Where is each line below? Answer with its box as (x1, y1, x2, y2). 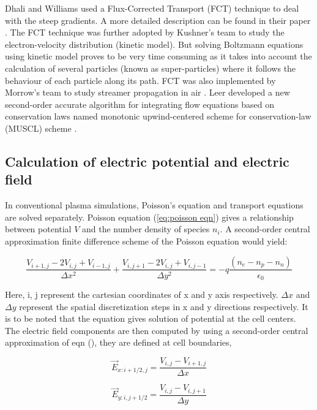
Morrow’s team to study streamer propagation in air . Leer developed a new (5, 86, 290, 99)
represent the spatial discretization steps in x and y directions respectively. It (19, 300, 308, 313)
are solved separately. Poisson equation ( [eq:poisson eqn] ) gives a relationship (5, 210, 294, 223)
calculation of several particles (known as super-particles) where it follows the (5, 61, 296, 74)
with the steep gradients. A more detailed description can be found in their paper (5, 13, 311, 26)
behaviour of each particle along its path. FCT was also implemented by (5, 74, 276, 86)
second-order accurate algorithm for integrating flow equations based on (5, 97, 274, 110)
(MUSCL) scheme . (5, 121, 77, 134)
